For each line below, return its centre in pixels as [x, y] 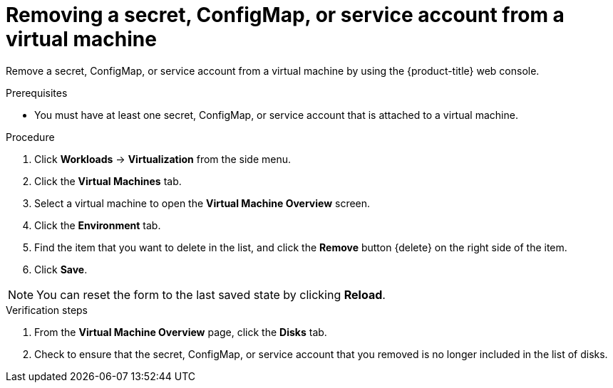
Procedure [30, 137]
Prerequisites [37, 93]
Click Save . [61, 269]
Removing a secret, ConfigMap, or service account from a [285, 15]
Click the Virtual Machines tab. [108, 181]
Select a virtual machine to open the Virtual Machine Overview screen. [202, 203]
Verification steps [47, 310]
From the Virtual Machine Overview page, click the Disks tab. [181, 332]
